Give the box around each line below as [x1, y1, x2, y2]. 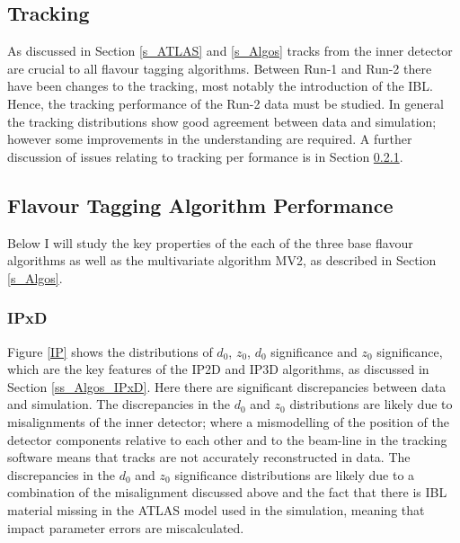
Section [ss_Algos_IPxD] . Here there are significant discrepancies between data [7, 377, 447, 396]
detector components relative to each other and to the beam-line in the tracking [7, 430, 447, 449]
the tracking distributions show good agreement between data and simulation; [7, 111, 437, 130]
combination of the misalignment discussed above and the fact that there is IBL [7, 483, 447, 502]
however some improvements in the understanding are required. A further [7, 129, 412, 148]
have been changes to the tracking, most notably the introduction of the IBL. [7, 76, 433, 95]
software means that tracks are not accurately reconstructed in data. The [7, 448, 411, 467]
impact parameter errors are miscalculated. [7, 518, 244, 537]
